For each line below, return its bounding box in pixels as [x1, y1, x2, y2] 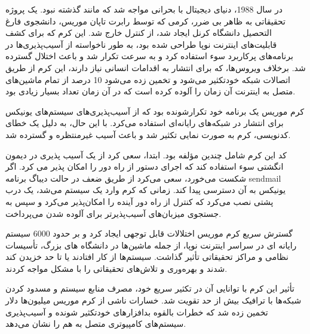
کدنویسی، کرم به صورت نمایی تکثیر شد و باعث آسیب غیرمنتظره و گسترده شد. [5, 128, 291, 140]
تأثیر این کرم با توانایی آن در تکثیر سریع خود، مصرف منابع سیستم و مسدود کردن [5, 282, 294, 295]
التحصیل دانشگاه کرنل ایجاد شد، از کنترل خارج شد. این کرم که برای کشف [5, 26, 272, 39]
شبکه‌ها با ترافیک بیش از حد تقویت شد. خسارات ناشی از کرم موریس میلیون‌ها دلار [5, 294, 302, 307]
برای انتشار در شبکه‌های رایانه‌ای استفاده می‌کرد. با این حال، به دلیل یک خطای [5, 117, 284, 129]
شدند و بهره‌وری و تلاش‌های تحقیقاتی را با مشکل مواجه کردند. [5, 262, 228, 274]
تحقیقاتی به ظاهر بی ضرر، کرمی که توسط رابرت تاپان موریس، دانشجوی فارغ [5, 14, 286, 27]
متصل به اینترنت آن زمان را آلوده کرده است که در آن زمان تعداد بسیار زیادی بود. [5, 85, 296, 97]
